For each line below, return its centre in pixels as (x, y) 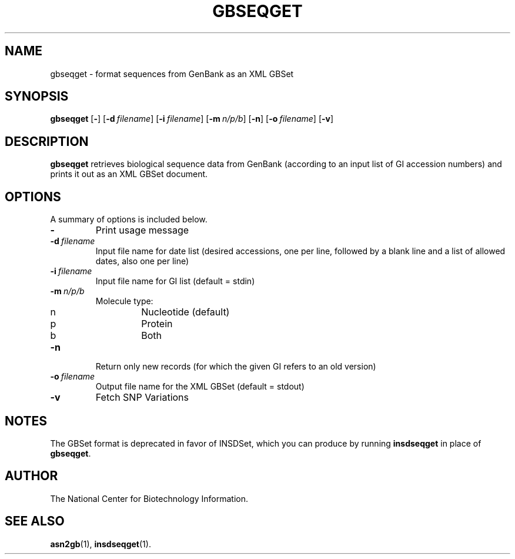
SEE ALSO (35, 521)
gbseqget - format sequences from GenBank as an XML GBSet (172, 74)
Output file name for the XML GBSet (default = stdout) (200, 387)
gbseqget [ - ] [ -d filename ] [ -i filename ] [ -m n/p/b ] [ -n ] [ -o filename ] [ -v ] (192, 119)
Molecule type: (124, 301)
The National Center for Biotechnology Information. (149, 498)
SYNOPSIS (37, 97)
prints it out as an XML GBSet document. (129, 174)
